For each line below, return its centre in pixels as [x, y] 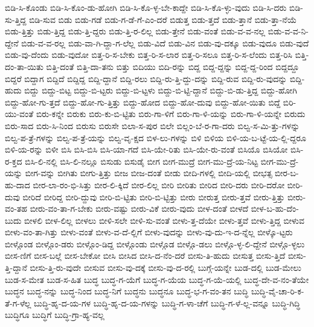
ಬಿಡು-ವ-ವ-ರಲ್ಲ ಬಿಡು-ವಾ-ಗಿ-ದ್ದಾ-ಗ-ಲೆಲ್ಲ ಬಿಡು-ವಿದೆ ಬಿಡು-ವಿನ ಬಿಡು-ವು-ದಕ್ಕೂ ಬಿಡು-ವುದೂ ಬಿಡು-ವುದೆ [165, 43]
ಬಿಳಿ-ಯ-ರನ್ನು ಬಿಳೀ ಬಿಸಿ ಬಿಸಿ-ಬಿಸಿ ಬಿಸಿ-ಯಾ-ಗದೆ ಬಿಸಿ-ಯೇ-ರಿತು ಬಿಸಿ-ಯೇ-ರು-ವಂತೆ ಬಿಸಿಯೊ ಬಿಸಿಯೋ [146, 149]
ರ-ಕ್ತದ [14, 161]
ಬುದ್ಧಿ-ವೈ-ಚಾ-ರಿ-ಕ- [277, 291]
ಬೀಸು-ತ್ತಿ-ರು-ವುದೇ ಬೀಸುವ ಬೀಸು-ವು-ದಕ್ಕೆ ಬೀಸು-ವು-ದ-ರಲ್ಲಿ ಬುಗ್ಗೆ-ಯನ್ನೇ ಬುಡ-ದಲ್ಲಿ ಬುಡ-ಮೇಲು [165, 268]
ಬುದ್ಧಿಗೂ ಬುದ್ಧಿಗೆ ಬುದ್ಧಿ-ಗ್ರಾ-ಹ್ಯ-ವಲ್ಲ [55, 315]
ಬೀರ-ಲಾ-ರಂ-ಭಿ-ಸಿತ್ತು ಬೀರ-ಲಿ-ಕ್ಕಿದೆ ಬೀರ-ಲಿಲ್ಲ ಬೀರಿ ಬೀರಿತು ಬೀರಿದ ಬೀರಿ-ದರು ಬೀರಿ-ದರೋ [159, 184]
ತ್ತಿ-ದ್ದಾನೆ [16, 268]
